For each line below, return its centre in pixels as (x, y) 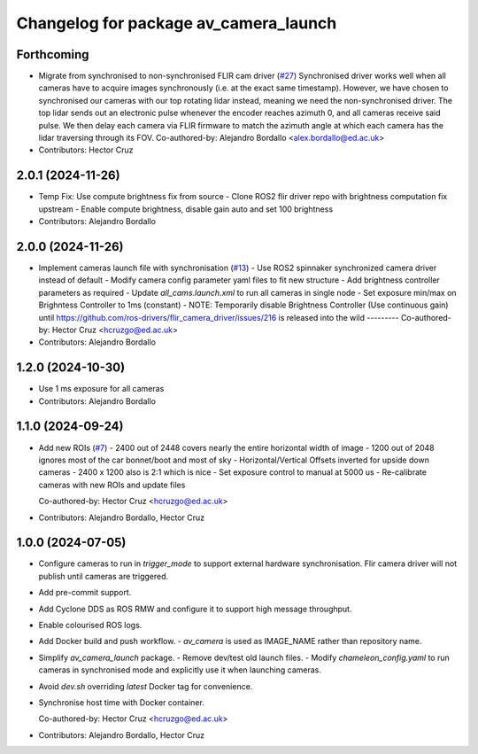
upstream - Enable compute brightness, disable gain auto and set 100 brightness (186, 209)
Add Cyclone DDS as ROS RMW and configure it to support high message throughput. (195, 609)
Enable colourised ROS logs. (90, 625)
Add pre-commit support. (85, 593)
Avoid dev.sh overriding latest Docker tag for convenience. (146, 686)
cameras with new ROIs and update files (112, 485)
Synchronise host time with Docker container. (122, 702)
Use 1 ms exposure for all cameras (101, 389)
